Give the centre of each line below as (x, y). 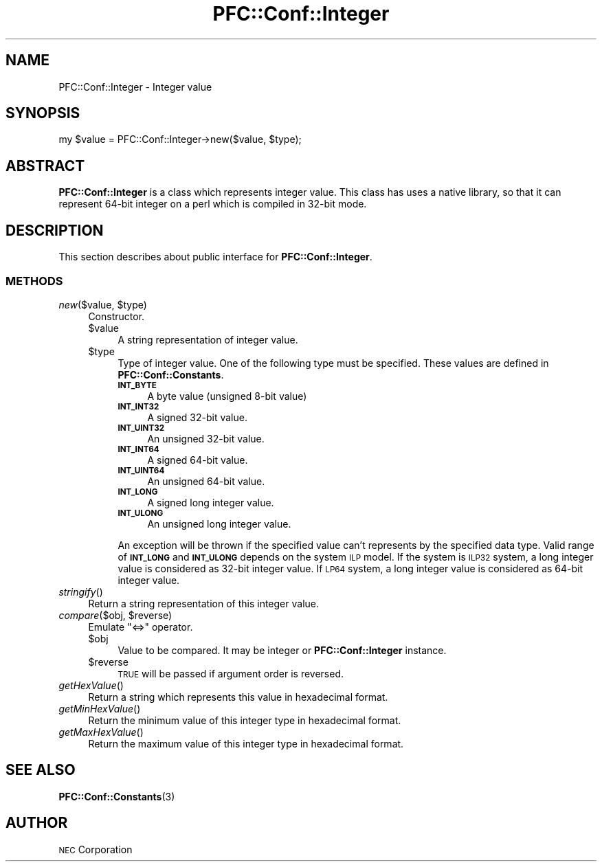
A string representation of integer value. (208, 339)
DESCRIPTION (55, 230)
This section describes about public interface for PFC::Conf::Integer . (215, 257)
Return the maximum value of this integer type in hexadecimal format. (246, 743)
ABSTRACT (45, 166)
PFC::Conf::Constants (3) (117, 796)
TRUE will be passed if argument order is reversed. (231, 673)
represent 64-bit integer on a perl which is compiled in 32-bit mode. (213, 204)
